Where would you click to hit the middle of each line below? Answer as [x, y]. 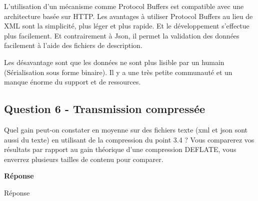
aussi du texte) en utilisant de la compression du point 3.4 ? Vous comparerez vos [129, 139]
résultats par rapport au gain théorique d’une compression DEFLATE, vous [120, 149]
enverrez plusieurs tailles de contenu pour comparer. [84, 159]
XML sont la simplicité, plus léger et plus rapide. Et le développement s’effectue [127, 26]
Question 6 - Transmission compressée [105, 109]
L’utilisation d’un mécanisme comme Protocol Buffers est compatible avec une [124, 6]
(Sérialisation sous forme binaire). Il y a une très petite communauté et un [118, 72]
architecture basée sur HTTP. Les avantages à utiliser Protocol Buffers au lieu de [128, 16]
